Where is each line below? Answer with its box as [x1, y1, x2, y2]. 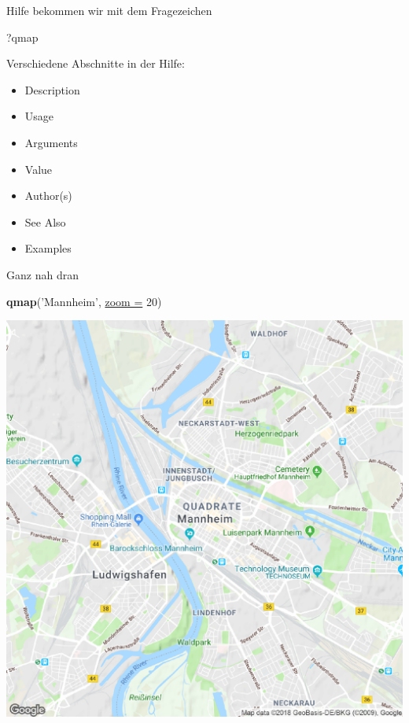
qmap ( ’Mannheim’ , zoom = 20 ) [6, 293, 162, 309]
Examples [24, 240, 72, 256]
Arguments [24, 134, 78, 150]
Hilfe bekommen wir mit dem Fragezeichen [6, 2, 212, 18]
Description [24, 81, 80, 98]
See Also [24, 213, 66, 230]
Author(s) [24, 187, 72, 204]
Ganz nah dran [6, 266, 79, 282]
